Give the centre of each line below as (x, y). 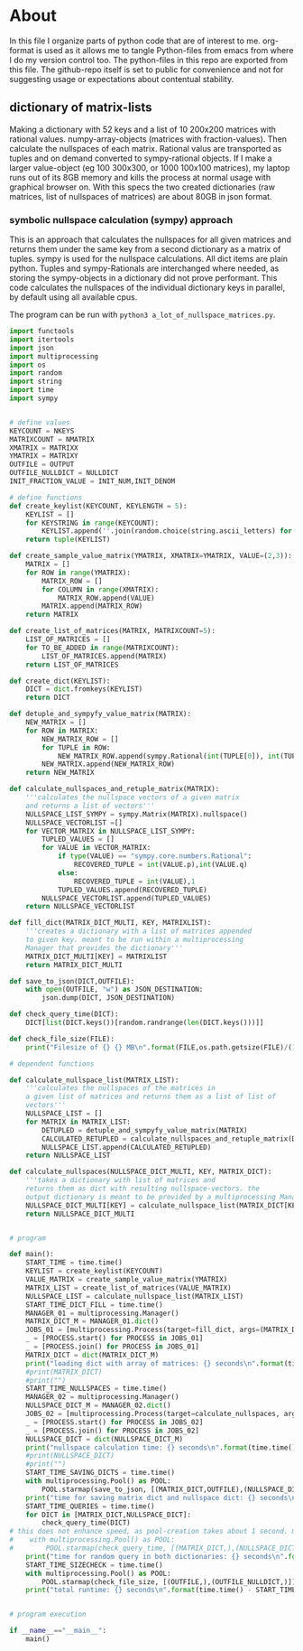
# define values (40, 422)
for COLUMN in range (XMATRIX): (101, 589)
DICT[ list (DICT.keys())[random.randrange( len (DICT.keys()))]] (145, 1023)
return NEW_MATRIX (60, 773)
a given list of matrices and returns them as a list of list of (151, 1097)
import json (32, 348)
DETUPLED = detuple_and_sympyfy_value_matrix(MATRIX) (145, 1130)
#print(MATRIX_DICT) (64, 1372)
